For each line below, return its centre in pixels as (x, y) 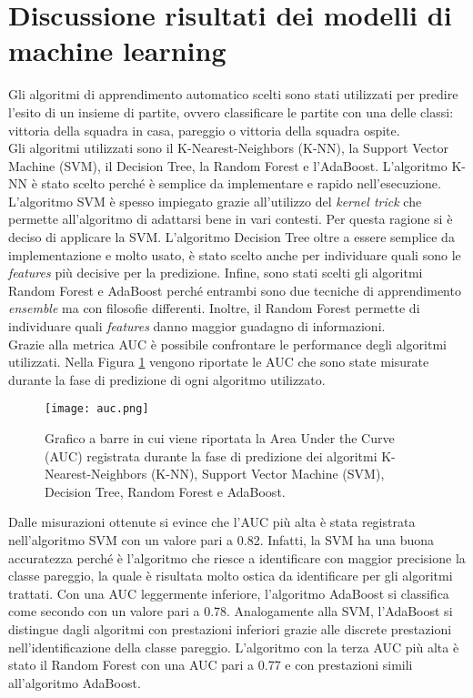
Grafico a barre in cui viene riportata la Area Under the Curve (220, 438)
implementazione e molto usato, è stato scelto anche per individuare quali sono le (235, 254)
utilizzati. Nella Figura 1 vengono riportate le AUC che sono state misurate (219, 362)
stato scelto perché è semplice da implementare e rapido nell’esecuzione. (241, 183)
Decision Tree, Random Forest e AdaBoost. (165, 491)
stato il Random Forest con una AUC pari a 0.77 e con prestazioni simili (211, 665)
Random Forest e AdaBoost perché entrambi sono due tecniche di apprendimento (235, 290)
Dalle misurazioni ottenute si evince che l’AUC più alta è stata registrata (212, 522)
